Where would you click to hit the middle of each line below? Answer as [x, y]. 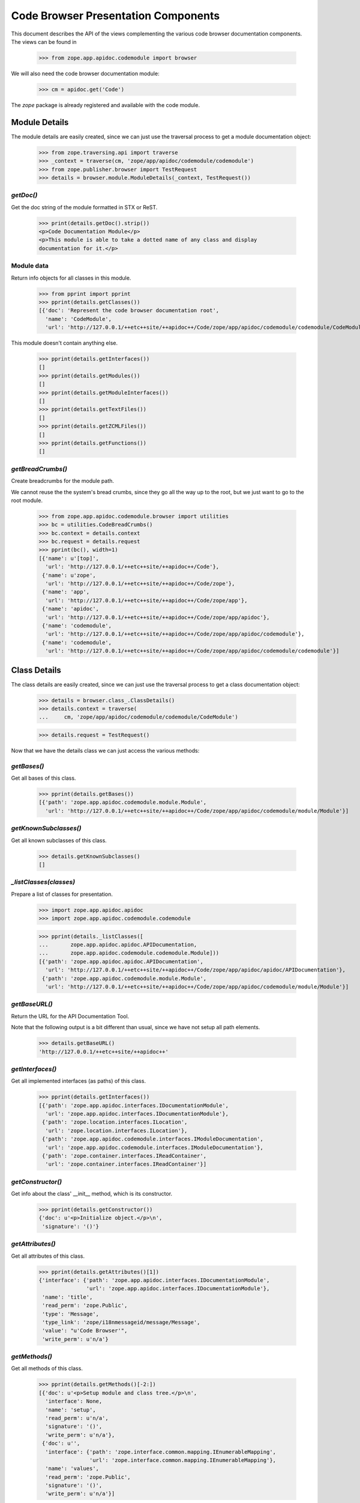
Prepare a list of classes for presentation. [62, 894]
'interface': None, [74, 1401]
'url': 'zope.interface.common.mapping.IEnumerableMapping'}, [182, 1460]
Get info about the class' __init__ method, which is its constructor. [92, 1194]
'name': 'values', [72, 1469]
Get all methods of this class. [47, 1368]
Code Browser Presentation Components [115, 16]
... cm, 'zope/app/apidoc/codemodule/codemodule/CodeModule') [138, 717]
